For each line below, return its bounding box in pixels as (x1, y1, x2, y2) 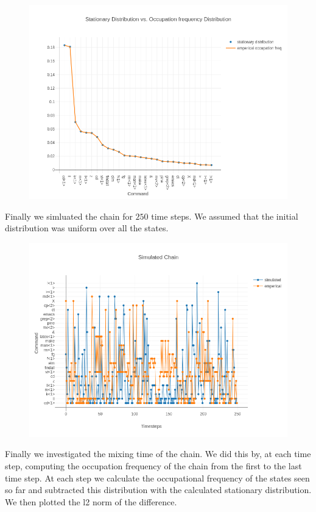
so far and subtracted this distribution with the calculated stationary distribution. (5, 483, 312, 496)
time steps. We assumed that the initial (151, 209, 298, 222)
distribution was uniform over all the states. (5, 222, 169, 234)
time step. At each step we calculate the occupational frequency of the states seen (5, 471, 310, 484)
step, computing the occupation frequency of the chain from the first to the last (5, 459, 302, 472)
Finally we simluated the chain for (5, 209, 133, 222)
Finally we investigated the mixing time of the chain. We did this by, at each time (5, 447, 311, 460)
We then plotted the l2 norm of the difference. (5, 495, 177, 508)
